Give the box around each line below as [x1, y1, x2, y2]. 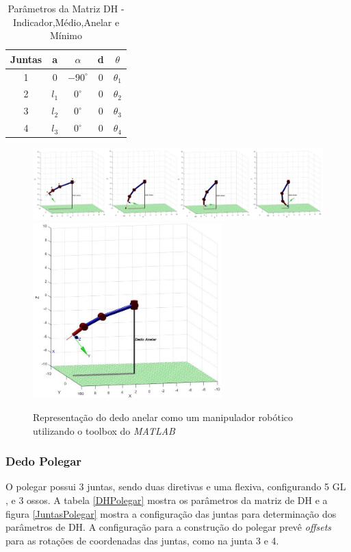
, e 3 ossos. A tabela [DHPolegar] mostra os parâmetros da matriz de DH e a [5, 492, 328, 507]
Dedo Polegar [5, 453, 82, 470]
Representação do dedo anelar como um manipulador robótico [33, 409, 293, 424]
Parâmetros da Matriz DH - [8, 1, 125, 15]
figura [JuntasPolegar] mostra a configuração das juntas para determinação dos [5, 506, 337, 520]
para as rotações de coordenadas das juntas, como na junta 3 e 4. [5, 533, 279, 547]
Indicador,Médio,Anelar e [12, 14, 120, 29]
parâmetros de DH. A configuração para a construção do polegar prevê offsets [5, 520, 332, 534]
